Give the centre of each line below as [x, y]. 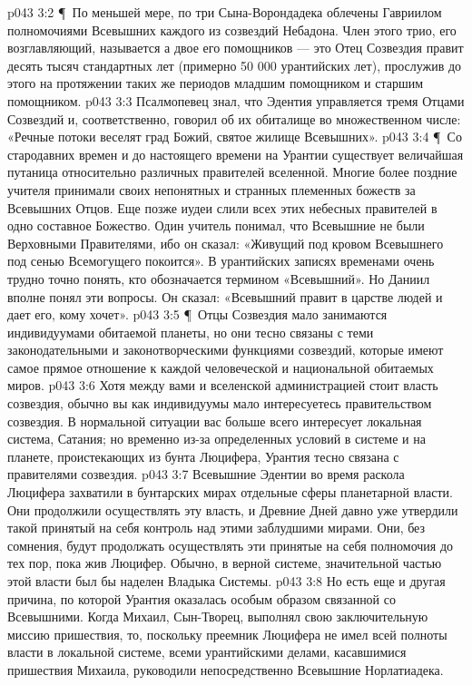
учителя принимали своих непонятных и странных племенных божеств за [211, 189]
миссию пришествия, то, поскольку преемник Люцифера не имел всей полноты [227, 634]
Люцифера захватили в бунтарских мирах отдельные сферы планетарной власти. [230, 492]
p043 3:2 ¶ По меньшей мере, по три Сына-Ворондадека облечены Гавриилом [225, 12]
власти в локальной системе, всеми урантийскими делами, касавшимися [207, 652]
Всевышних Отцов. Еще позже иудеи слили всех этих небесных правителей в [222, 207]
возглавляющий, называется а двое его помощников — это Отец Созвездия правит [236, 48]
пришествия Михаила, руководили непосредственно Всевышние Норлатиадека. [226, 669]
